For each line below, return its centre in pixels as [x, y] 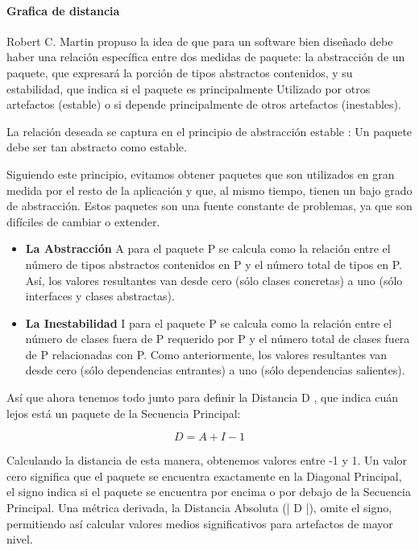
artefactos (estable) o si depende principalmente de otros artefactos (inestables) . [204, 104]
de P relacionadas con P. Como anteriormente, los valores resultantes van [206, 354]
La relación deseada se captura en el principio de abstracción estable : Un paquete [209, 131]
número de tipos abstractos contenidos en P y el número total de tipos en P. [214, 264]
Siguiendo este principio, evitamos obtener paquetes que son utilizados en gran [201, 174]
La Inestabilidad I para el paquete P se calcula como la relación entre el [209, 323]
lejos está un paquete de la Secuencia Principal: [124, 413]
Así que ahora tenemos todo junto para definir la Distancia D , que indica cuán [203, 397]
